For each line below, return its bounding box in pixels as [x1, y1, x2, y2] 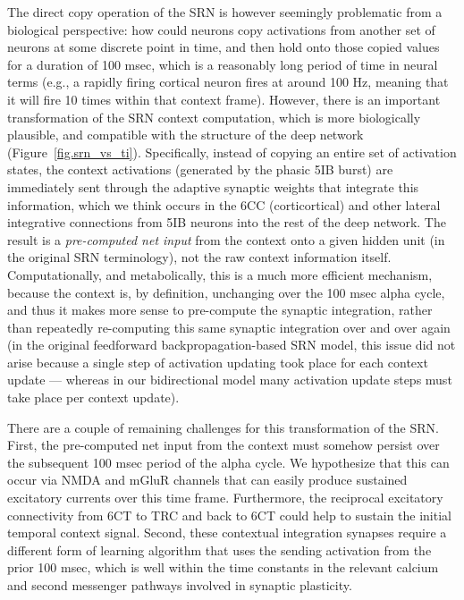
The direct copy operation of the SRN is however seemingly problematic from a [7, 3, 443, 21]
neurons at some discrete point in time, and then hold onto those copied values [7, 38, 440, 56]
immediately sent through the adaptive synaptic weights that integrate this [7, 177, 419, 196]
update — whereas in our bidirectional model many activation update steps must [7, 370, 452, 389]
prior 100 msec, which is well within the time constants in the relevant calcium [7, 558, 439, 577]
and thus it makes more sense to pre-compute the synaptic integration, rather [7, 300, 433, 319]
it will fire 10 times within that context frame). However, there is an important [7, 89, 441, 108]
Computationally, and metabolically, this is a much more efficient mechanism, [7, 265, 433, 283]
